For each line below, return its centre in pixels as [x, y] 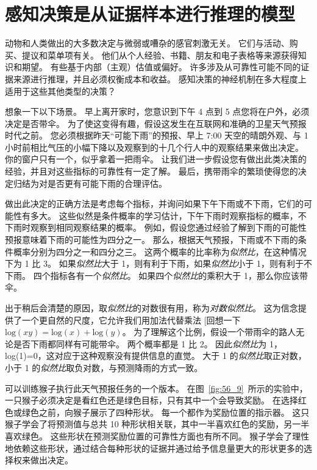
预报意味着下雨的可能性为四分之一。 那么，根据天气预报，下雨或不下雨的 [151, 240]
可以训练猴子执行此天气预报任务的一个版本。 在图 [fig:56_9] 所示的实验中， [156, 388]
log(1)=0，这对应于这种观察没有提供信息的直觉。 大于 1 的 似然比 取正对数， [156, 356]
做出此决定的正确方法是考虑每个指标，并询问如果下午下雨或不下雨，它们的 [154, 204]
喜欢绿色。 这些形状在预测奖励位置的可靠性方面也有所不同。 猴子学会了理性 [157, 436]
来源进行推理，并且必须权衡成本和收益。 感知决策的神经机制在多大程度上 [160, 78]
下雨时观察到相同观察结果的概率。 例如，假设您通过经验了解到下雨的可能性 [156, 227]
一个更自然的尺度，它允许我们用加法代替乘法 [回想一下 [131, 320]
